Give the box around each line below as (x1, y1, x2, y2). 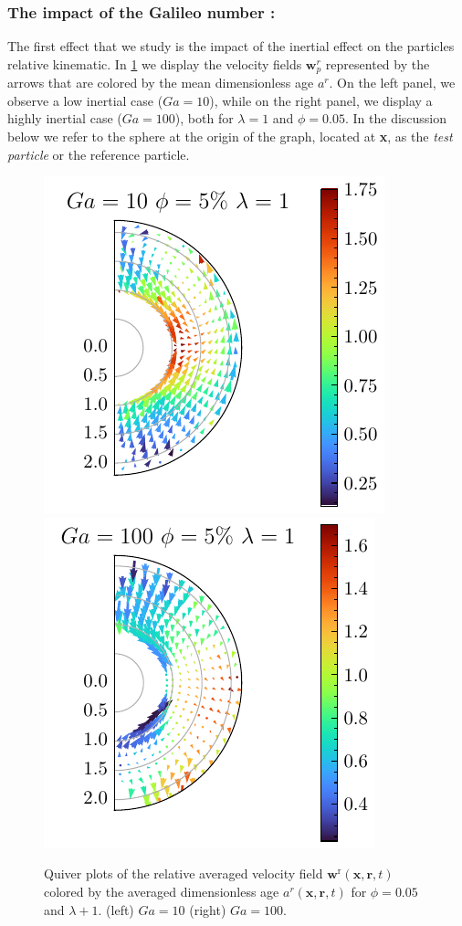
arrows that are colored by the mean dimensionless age (7, 73, 314, 92)
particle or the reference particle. (7, 144, 190, 163)
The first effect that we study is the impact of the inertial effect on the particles (7, 37, 455, 56)
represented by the (325, 54, 430, 73)
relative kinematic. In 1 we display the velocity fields (7, 54, 302, 73)
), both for (174, 109, 234, 128)
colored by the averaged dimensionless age (44, 882, 279, 901)
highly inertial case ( (7, 109, 122, 128)
